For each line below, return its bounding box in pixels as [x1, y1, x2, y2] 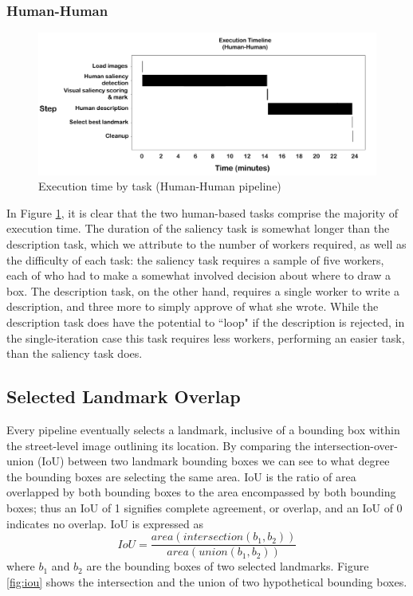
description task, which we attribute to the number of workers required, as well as [6, 236, 407, 253]
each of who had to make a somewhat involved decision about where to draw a [6, 267, 391, 284]
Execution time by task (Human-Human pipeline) [38, 178, 281, 194]
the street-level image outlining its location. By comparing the [6, 437, 311, 453]
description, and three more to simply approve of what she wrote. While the [6, 298, 379, 315]
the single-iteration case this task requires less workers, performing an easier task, [6, 329, 405, 346]
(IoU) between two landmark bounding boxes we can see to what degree [37, 453, 390, 469]
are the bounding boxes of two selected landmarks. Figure [86, 558, 369, 574]
